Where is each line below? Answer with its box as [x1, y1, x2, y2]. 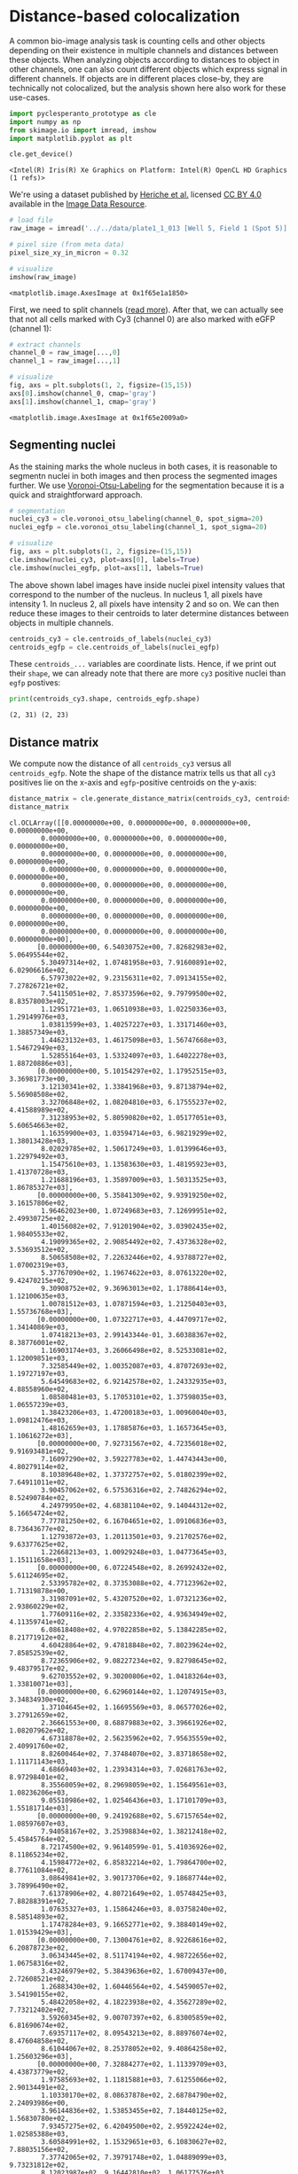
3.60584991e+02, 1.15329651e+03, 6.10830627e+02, [41, 2137, 228, 2147]
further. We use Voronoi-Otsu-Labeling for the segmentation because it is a [9, 480, 285, 490]
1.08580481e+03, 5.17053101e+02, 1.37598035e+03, [41, 1392, 228, 1402]
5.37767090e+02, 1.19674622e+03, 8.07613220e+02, [41, 1268, 228, 1278]
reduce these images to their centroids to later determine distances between [9, 607, 290, 618]
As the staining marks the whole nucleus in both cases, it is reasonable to [9, 461, 278, 472]
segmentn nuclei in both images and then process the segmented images [9, 470, 278, 481]
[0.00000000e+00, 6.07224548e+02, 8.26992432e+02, [36, 1563, 228, 1572]
